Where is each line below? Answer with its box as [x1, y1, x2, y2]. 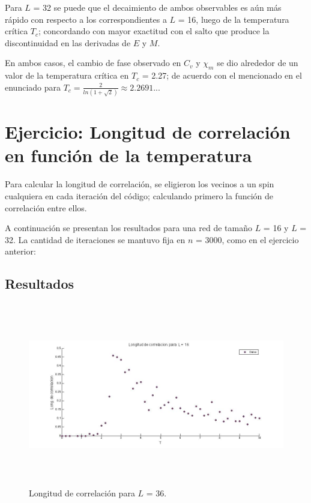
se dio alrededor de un [217, 56, 298, 69]
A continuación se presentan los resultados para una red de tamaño [5, 221, 252, 234]
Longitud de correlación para [29, 487, 135, 499]
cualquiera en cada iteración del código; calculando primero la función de [5, 189, 274, 202]
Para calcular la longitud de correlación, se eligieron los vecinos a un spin [5, 178, 274, 190]
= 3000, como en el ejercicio [195, 233, 299, 245]
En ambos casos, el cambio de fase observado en [5, 56, 181, 69]
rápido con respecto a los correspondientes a [5, 13, 167, 25]
